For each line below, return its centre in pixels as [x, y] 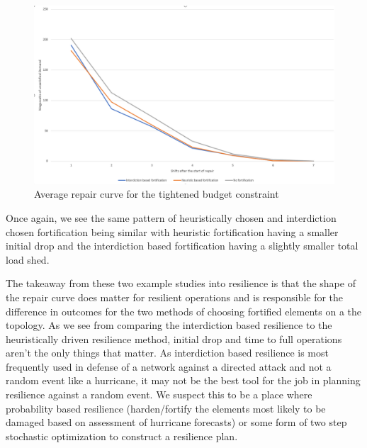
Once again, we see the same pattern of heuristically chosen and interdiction [171, 217]
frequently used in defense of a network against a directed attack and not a [169, 366]
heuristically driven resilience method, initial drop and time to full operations [174, 338]
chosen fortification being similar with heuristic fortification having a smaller [172, 231]
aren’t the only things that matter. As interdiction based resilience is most [167, 353]
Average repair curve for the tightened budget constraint [157, 194]
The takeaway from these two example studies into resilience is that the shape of [181, 283]
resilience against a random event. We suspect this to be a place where [159, 394]
